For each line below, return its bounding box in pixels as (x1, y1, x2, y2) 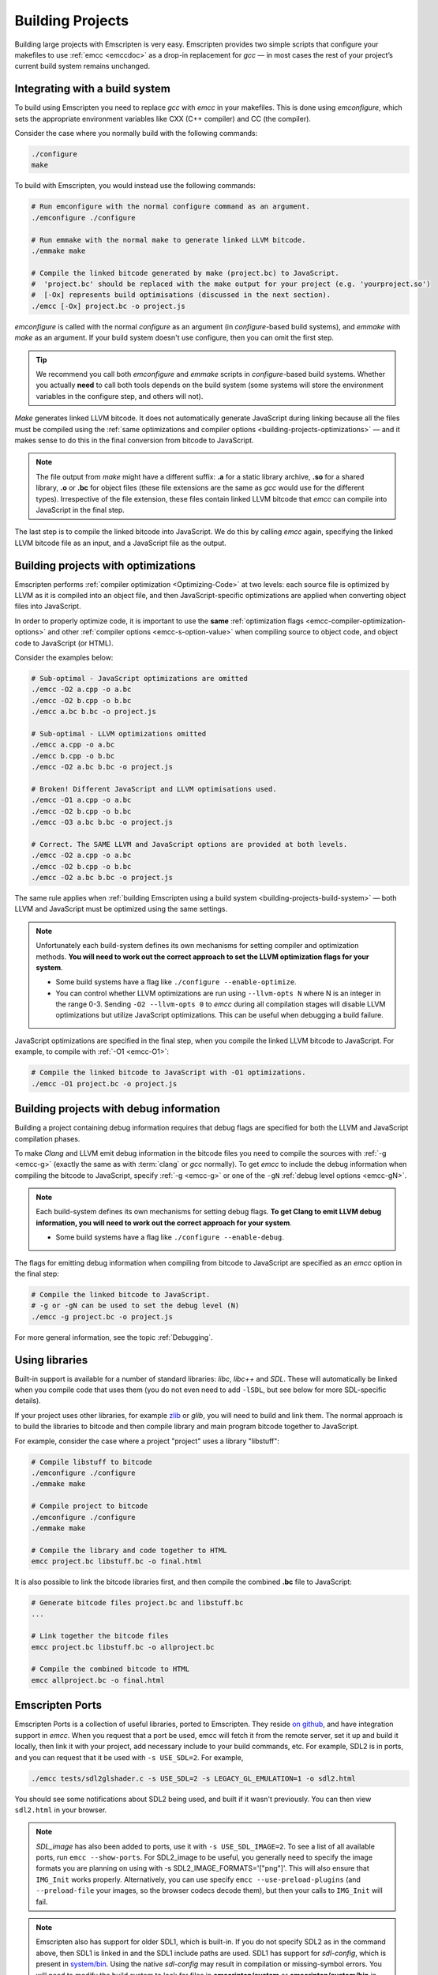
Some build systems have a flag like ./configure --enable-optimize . (55, 977, 297, 987)
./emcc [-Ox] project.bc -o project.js (31, 301, 185, 310)
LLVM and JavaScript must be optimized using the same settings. (14, 905, 228, 914)
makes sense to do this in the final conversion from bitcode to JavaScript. (14, 435, 254, 445)
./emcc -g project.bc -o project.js (31, 1312, 174, 1321)
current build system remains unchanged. (14, 62, 150, 71)
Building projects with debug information (14, 1102, 221, 1115)
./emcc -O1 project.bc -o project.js (31, 1079, 178, 1088)
